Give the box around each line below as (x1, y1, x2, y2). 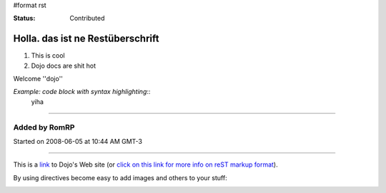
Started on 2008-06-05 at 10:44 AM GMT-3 (13, 137, 143, 145)
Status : (13, 14, 36, 23)
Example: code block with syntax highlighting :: (13, 88, 151, 96)
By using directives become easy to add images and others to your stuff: (13, 173, 228, 182)
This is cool (31, 51, 65, 60)
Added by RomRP (13, 122, 75, 132)
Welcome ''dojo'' (13, 75, 64, 83)
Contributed (69, 14, 105, 23)
